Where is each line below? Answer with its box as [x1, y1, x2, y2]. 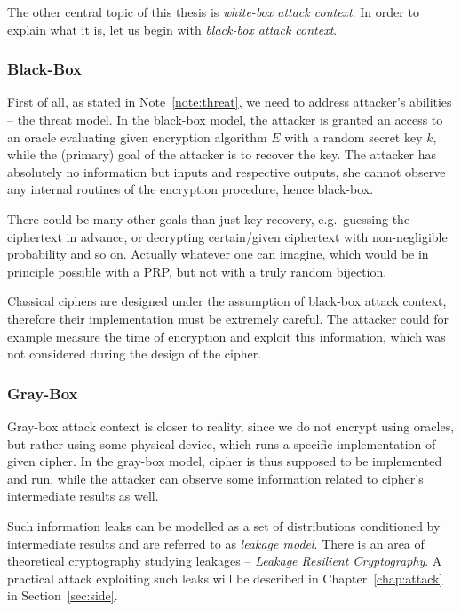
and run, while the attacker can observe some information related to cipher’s [7, 469, 424, 487]
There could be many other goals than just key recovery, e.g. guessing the [7, 209, 410, 228]
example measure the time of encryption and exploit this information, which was [7, 326, 446, 345]
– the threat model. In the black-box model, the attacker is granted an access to [7, 110, 443, 128]
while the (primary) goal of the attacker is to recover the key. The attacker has [7, 145, 436, 164]
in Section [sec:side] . [7, 586, 118, 605]
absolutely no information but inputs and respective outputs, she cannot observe [7, 162, 446, 181]
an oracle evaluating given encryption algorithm [7, 127, 267, 146]
